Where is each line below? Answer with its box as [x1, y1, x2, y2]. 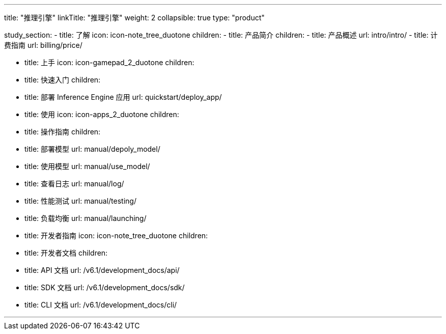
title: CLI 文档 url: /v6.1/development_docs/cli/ [24, 300, 177, 309]
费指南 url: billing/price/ [4, 41, 82, 49]
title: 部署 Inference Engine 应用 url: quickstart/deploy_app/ [24, 93, 222, 101]
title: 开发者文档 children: [24, 248, 108, 257]
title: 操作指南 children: [24, 127, 101, 136]
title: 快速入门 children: [24, 75, 101, 84]
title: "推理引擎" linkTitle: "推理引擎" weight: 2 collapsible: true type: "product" [4, 13, 265, 22]
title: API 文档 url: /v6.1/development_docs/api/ [24, 266, 180, 274]
